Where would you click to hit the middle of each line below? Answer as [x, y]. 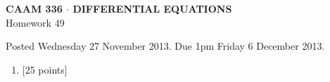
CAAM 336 [34, 8]
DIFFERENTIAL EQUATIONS [152, 8]
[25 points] [45, 69]
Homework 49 [35, 22]
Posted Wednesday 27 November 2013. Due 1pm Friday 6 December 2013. [165, 46]
